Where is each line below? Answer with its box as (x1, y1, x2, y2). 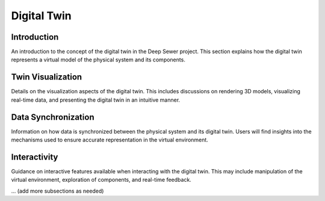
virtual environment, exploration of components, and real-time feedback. (11, 176, 192, 184)
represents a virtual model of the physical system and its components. (11, 56, 186, 63)
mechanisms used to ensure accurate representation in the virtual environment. (11, 136, 209, 144)
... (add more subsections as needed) (11, 187, 104, 194)
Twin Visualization (11, 72, 82, 82)
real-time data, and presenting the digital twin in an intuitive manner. (11, 96, 181, 104)
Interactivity (11, 152, 58, 162)
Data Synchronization (11, 112, 94, 122)
